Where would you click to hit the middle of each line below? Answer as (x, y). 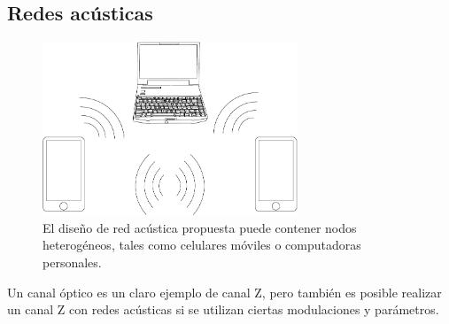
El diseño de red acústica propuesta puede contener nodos (200, 227)
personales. (72, 262)
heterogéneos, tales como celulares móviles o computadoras (202, 245)
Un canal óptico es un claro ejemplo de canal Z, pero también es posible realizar (224, 292)
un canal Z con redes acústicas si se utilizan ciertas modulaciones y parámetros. (223, 309)
